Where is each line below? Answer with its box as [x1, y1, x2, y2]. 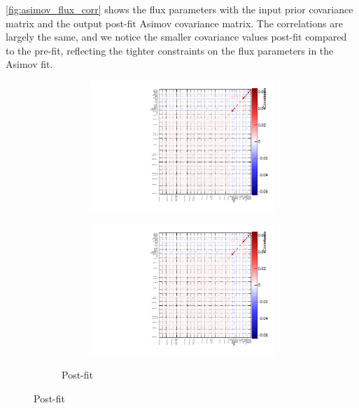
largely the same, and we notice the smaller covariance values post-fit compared [6, 29, 347, 44]
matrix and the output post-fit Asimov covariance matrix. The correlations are [6, 15, 343, 30]
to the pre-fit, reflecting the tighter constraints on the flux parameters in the [6, 43, 334, 57]
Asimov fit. [6, 57, 53, 71]
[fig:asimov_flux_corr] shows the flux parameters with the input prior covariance [6, 2, 353, 16]
